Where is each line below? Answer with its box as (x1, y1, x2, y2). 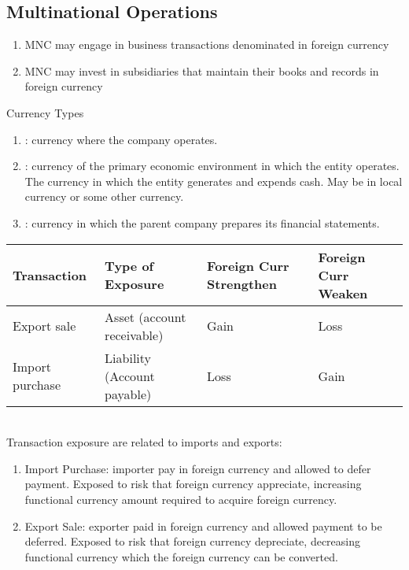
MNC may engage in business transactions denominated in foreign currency (24, 36, 389, 53)
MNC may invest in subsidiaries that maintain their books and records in (24, 62, 379, 79)
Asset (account (105, 307, 186, 326)
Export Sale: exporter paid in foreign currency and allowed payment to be (24, 517, 382, 534)
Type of (105, 257, 154, 276)
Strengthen (207, 275, 277, 294)
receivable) (105, 325, 164, 344)
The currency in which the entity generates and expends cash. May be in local (24, 172, 403, 189)
